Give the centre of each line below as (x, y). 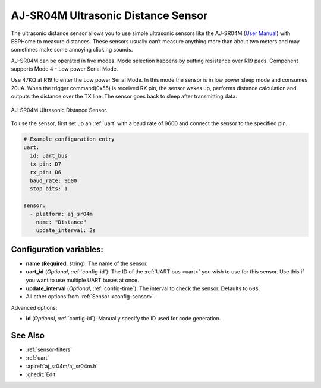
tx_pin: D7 (46, 164)
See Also (28, 335)
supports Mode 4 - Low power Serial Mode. (64, 69)
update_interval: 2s (66, 230)
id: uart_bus (49, 155)
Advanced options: (34, 307)
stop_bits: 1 (49, 189)
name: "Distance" (61, 222)
